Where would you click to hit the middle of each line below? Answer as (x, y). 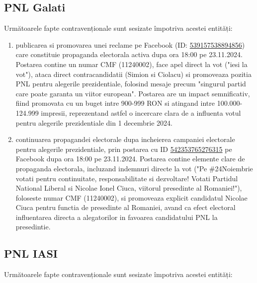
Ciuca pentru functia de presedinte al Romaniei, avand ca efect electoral (126, 207)
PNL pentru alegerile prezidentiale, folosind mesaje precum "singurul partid (131, 84)
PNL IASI (31, 253)
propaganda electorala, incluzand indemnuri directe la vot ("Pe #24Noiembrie (134, 168)
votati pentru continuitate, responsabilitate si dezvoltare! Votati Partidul (127, 178)
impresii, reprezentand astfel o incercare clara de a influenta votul (141, 112)
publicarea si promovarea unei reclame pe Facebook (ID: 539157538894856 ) (130, 44)
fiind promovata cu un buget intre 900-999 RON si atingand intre (115, 103)
